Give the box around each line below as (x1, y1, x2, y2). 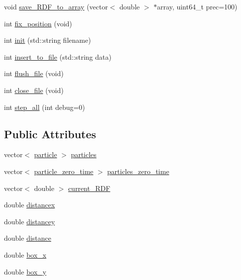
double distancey (4, 216, 55, 226)
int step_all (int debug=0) (4, 101, 85, 112)
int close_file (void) (4, 85, 64, 95)
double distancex (4, 199, 55, 210)
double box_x (4, 249, 47, 260)
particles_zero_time (107, 166, 169, 176)
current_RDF (68, 183, 110, 193)
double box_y (4, 266, 47, 277)
